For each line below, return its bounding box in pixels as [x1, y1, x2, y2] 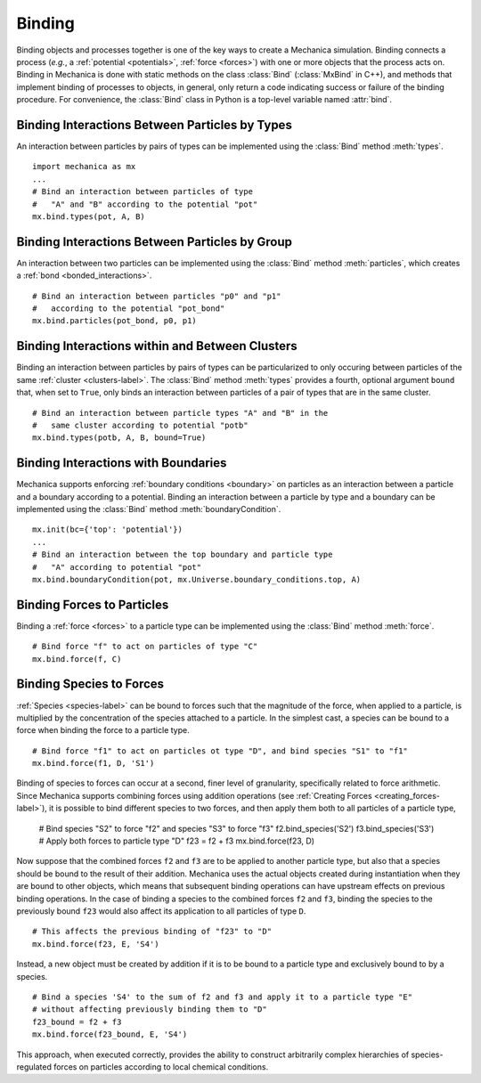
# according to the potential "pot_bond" [32, 304, 225, 313]
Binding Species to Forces [16, 677, 165, 692]
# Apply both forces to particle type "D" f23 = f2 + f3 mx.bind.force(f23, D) [38, 835, 315, 846]
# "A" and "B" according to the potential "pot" [32, 199, 258, 209]
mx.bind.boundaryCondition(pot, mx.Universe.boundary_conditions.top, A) [32, 574, 362, 584]
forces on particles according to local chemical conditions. [53, 1061, 269, 1072]
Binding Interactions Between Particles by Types [16, 117, 293, 133]
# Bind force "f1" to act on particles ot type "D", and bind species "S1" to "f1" [32, 745, 409, 756]
